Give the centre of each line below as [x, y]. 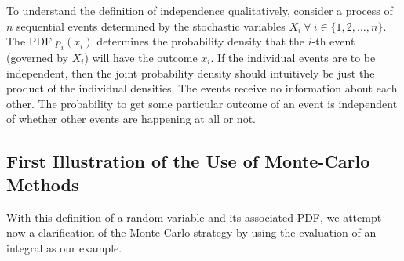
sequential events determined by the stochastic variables [151, 25]
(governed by [37, 57]
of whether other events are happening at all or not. [131, 119]
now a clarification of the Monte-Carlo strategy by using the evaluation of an [191, 232]
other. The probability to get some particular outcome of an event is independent [202, 103]
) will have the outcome [141, 57]
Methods [43, 184]
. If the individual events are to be [293, 57]
